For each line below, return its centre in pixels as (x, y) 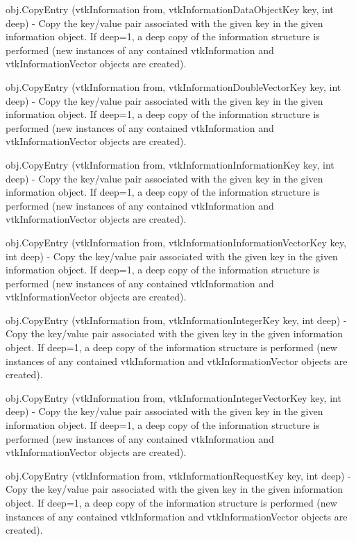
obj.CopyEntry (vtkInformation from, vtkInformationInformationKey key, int (170, 164)
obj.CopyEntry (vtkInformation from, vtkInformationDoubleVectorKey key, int (173, 86)
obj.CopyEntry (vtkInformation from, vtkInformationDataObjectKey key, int (170, 9)
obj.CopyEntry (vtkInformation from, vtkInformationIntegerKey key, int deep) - (176, 320)
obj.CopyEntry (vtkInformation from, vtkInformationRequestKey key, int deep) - (178, 475)
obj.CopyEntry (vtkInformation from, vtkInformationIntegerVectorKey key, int (173, 397)
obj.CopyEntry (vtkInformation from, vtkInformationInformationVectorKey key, (176, 242)
